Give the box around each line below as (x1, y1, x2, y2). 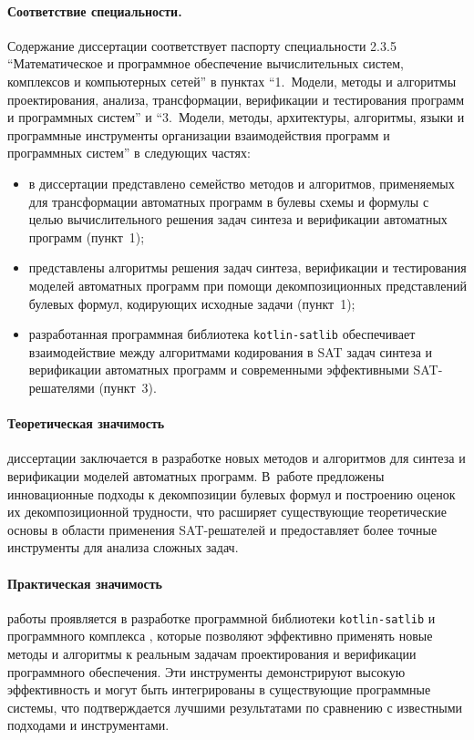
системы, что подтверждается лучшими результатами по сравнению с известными (7, 697, 462, 716)
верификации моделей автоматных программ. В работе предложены (7, 466, 385, 485)
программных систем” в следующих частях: (7, 143, 251, 162)
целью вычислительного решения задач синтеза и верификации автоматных (28, 210, 448, 229)
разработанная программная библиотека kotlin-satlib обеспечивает (28, 324, 416, 344)
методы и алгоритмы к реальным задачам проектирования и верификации (7, 643, 417, 663)
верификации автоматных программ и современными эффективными (28, 360, 409, 379)
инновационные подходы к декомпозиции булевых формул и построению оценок (7, 484, 456, 503)
